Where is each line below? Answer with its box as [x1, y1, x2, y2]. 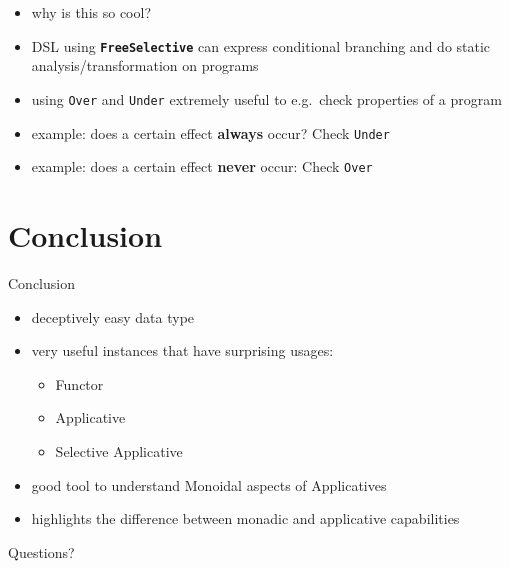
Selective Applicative [55, 440, 183, 461]
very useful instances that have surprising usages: [31, 340, 334, 361]
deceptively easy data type [31, 306, 195, 327]
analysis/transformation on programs [31, 55, 259, 76]
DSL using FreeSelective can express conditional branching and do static [31, 35, 491, 56]
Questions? [8, 541, 75, 562]
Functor [55, 373, 104, 394]
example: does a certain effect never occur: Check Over [31, 156, 373, 177]
